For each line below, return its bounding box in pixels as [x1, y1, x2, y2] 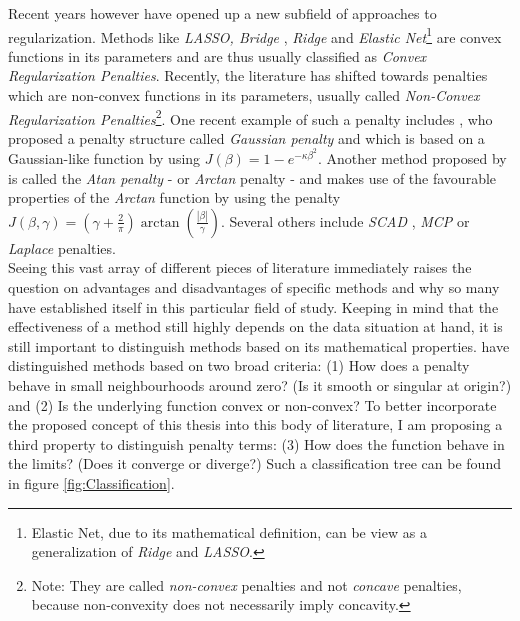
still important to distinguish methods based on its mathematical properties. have [8, 335, 510, 356]
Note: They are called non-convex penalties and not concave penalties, [31, 574, 462, 595]
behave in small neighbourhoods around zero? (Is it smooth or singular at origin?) [8, 375, 512, 396]
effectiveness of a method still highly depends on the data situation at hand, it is [8, 316, 503, 337]
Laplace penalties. [8, 237, 116, 258]
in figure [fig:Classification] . [8, 473, 175, 494]
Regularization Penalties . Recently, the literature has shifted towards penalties [8, 65, 488, 86]
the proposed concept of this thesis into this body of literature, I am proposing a [8, 414, 503, 435]
